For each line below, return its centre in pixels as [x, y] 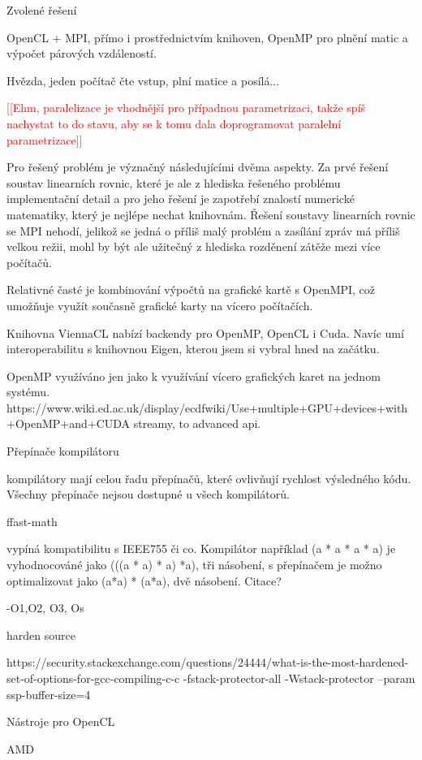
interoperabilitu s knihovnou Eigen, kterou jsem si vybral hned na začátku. [193, 349]
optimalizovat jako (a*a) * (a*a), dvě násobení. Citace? [144, 580]
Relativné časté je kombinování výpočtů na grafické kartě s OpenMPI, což [191, 289]
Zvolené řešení [42, 10]
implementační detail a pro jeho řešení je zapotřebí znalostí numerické [181, 199]
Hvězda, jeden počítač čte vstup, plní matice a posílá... [143, 80]
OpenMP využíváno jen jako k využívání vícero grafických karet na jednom [194, 376]
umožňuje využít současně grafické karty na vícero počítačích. [160, 305]
